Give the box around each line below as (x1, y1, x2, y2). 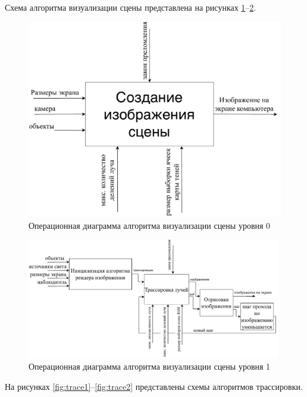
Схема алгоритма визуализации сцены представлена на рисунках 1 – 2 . (5, 1, 256, 13)
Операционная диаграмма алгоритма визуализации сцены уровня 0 (29, 219, 271, 231)
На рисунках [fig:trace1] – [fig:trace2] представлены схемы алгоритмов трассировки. (5, 380, 303, 392)
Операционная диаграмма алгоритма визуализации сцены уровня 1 (29, 360, 271, 373)
